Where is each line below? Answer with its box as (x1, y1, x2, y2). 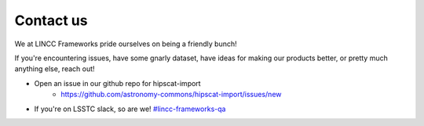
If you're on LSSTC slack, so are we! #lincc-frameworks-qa (34, 104, 226, 113)
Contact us (14, 12, 88, 29)
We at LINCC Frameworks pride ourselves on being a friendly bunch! (14, 39, 237, 49)
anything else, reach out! (14, 64, 95, 74)
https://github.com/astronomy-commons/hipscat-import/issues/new (60, 90, 282, 99)
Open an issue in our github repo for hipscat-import (34, 78, 201, 88)
